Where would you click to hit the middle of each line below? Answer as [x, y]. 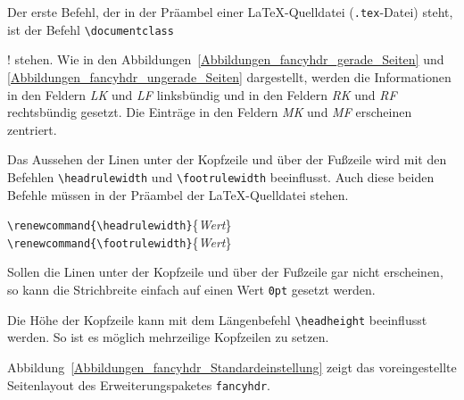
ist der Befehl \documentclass [91, 29]
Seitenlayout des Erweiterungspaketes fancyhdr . [139, 384]
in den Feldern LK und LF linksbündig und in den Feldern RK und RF [202, 94]
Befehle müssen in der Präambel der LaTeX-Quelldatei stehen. [178, 194]
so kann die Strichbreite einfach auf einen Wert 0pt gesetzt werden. [191, 290]
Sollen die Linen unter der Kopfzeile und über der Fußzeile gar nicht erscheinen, [225, 272]
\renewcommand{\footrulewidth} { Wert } [120, 242]
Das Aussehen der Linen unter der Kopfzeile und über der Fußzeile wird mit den [227, 159]
